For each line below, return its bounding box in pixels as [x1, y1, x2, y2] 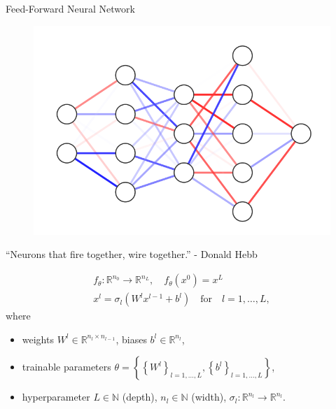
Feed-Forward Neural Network [6, 1, 135, 15]
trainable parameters [22, 359, 111, 374]
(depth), [122, 389, 157, 404]
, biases [115, 331, 147, 346]
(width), [191, 389, 227, 404]
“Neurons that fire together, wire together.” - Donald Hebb [6, 247, 258, 261]
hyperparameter [22, 389, 90, 404]
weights [22, 331, 54, 346]
